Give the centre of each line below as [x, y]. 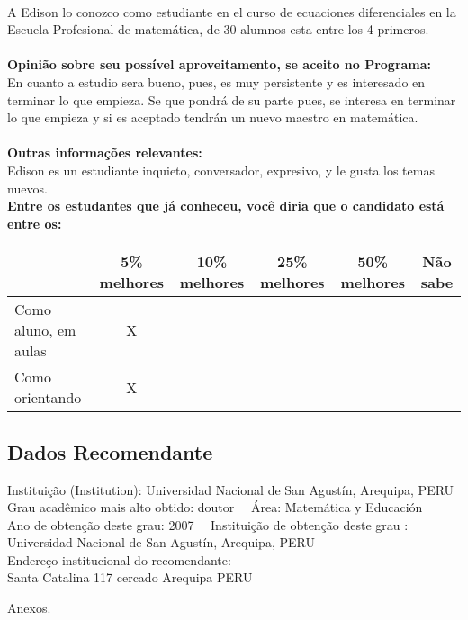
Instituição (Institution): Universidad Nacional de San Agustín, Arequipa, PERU [231, 489]
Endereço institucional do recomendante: [119, 559]
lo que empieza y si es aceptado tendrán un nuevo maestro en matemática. [213, 117]
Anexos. [29, 608]
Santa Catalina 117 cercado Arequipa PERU [130, 577]
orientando [48, 398]
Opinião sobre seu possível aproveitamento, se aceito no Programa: [220, 64]
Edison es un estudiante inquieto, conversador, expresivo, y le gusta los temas [221, 170]
